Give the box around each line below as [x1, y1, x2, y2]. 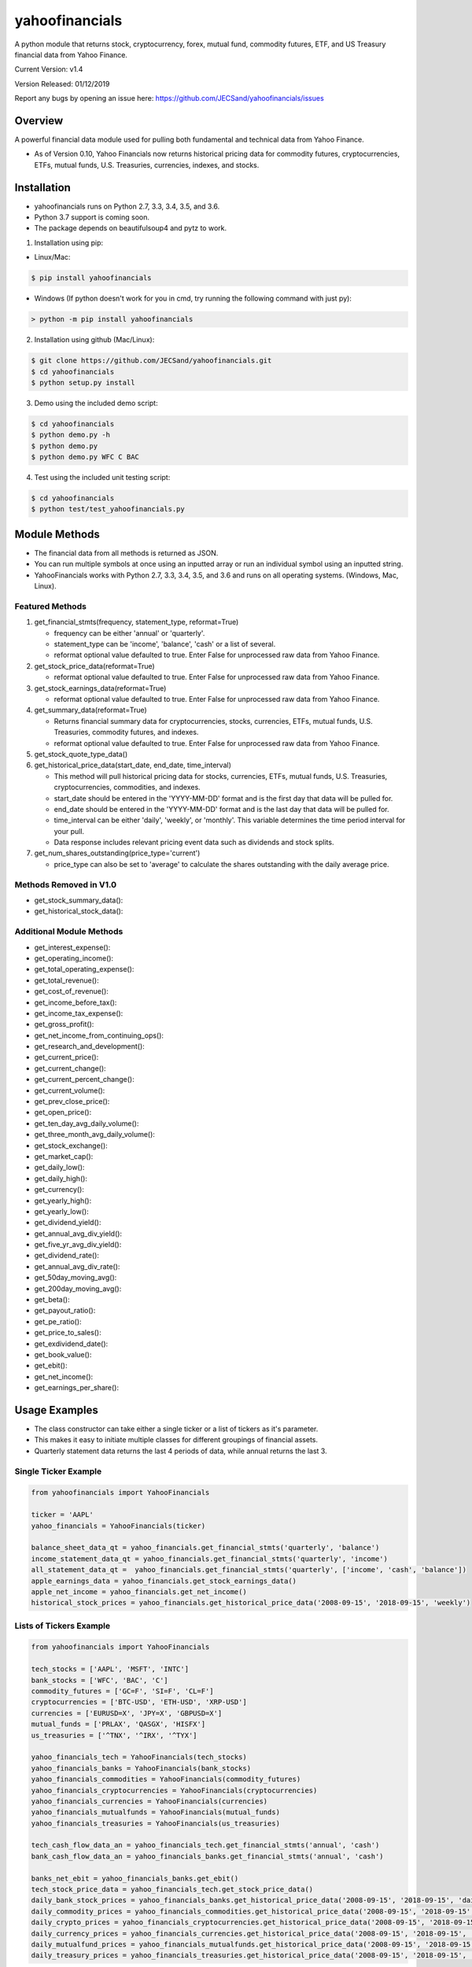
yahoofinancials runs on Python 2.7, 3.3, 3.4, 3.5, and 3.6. [34, 201, 220, 211]
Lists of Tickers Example [14, 1620, 111, 1631]
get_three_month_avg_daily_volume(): [34, 1130, 155, 1139]
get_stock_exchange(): [34, 1141, 108, 1150]
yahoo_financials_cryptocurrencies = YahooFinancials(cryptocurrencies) [31, 1786, 318, 1795]
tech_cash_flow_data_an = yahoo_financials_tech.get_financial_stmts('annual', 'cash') [31, 1841, 380, 1850]
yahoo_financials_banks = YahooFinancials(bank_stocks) [31, 1763, 252, 1773]
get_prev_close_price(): [34, 1097, 110, 1106]
